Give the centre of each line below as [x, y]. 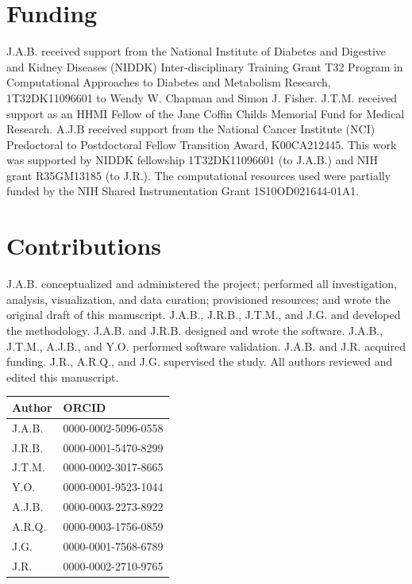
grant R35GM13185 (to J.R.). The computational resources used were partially [199, 175]
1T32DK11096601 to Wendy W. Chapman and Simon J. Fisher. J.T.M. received [202, 97]
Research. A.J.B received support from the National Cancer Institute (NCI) [191, 129]
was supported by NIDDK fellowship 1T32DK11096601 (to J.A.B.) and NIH [192, 160]
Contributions [84, 246]
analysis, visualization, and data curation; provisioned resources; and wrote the [198, 299]
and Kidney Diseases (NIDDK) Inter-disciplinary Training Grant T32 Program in [205, 66]
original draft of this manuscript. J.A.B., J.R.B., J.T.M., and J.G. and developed [204, 315]
